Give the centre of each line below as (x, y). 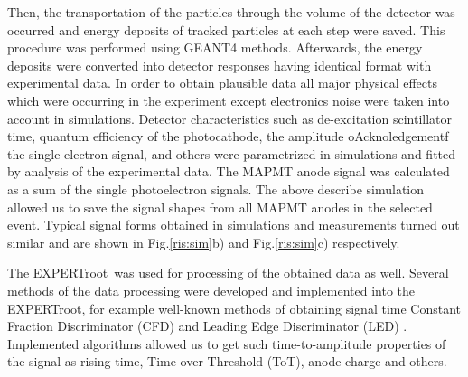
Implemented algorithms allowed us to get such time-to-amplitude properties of (227, 343)
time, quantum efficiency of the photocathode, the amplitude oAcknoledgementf (228, 136)
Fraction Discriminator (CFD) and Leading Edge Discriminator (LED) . (207, 326)
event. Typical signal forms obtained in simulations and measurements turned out (234, 225)
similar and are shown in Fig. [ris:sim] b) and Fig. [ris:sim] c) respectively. (204, 242)
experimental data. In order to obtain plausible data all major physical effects (223, 83)
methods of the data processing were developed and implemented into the (211, 290)
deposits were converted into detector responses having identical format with (220, 65)
